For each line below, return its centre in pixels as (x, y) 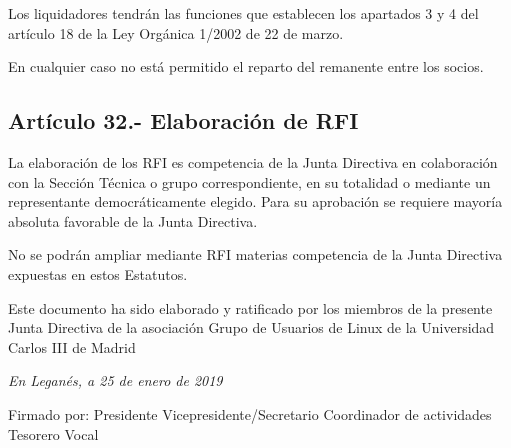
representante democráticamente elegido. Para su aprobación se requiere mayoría (255, 201)
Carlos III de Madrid (72, 346)
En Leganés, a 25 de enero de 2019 (115, 380)
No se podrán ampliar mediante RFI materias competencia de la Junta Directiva (255, 254)
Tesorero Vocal (53, 433)
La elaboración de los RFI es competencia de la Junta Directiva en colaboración (253, 161)
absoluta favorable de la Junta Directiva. (133, 220)
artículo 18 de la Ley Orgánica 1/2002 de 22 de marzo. (176, 32)
